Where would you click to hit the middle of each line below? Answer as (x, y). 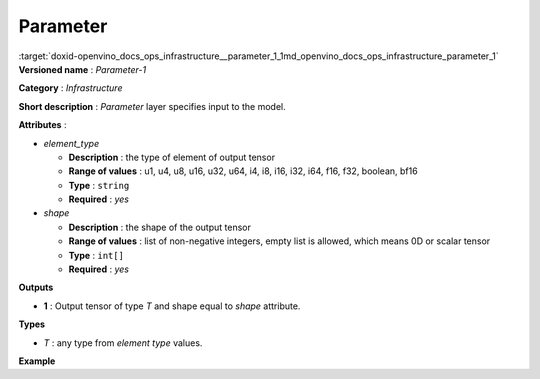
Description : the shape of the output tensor (160, 227)
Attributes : (42, 125)
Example (37, 361)
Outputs (36, 287)
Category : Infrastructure (70, 88)
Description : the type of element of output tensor (171, 157)
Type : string (99, 185)
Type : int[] (96, 255)
